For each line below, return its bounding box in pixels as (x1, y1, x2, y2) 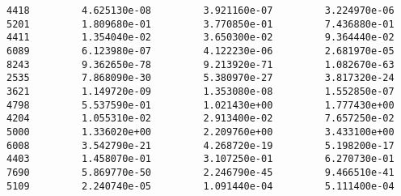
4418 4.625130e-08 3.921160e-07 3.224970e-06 (6, 5, 395, 16)
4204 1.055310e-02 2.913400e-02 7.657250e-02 (6, 113, 395, 125)
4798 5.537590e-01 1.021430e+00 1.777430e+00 (6, 99, 395, 111)
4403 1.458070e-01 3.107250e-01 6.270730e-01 (6, 153, 395, 165)
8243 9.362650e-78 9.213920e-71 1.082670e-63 (6, 58, 395, 70)
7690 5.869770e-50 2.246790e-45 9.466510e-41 (6, 166, 395, 178)
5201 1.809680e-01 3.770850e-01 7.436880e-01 (6, 18, 395, 30)
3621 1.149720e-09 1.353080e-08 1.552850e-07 (6, 85, 395, 97)
